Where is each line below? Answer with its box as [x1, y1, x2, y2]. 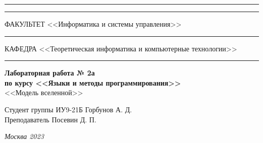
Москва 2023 [5, 131, 44, 141]
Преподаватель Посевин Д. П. [5, 114, 96, 124]
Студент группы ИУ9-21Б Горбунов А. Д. [5, 104, 132, 114]
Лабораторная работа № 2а [5, 67, 95, 78]
